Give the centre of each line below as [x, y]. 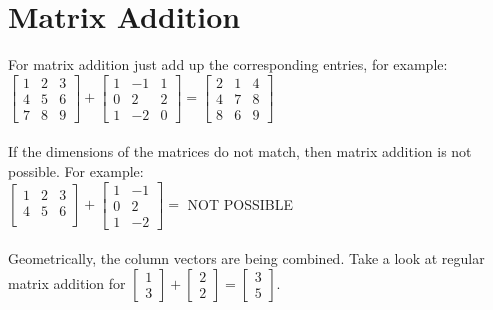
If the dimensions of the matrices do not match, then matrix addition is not [240, 151]
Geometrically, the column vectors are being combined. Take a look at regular [246, 258]
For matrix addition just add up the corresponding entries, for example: [228, 64]
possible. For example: [76, 171]
